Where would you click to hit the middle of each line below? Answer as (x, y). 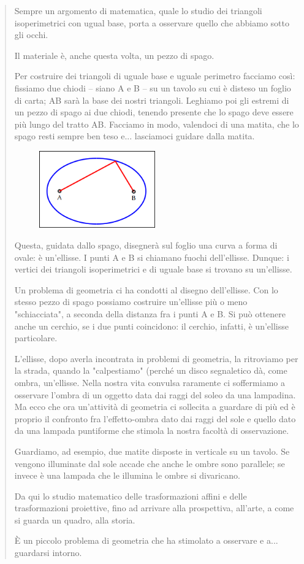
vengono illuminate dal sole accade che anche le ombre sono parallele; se (150, 463)
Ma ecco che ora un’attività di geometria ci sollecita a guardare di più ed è (155, 407)
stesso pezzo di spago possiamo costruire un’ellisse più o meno (131, 302)
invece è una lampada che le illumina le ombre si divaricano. (127, 475)
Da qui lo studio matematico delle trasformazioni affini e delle (131, 496)
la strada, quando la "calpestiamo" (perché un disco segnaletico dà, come (151, 370)
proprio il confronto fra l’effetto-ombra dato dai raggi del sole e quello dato (155, 418)
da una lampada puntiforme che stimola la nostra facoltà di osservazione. (152, 431)
